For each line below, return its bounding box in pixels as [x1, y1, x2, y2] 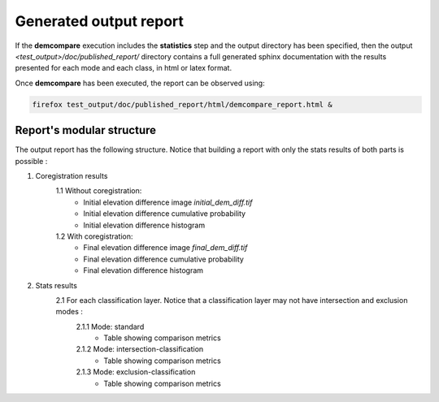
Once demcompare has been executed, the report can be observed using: [15, 78, 265, 88]
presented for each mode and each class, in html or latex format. [15, 63, 232, 73]
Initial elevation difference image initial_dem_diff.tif [83, 197, 253, 207]
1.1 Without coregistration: [55, 186, 142, 196]
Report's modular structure [15, 123, 157, 137]
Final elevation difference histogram [83, 266, 203, 275]
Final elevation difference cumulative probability [83, 254, 244, 264]
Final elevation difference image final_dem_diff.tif [83, 243, 248, 253]
